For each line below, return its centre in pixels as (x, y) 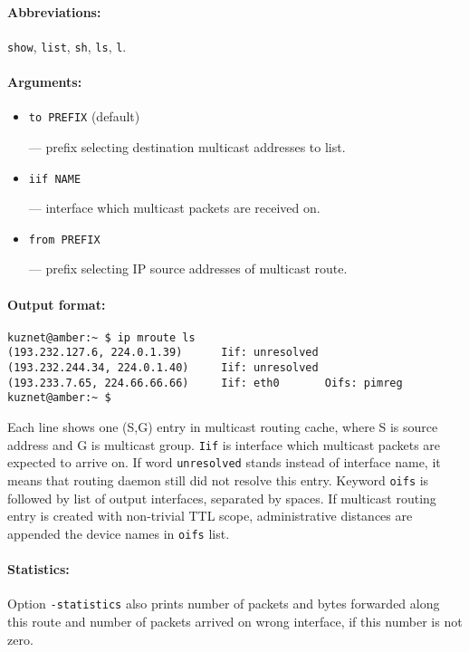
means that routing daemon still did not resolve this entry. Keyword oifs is (218, 479)
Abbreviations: (54, 11)
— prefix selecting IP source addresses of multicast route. (188, 268)
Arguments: (45, 82)
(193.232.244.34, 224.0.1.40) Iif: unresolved (163, 368)
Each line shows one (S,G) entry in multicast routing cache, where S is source (223, 427)
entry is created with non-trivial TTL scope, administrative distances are (210, 516)
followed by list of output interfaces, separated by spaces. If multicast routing (222, 498)
